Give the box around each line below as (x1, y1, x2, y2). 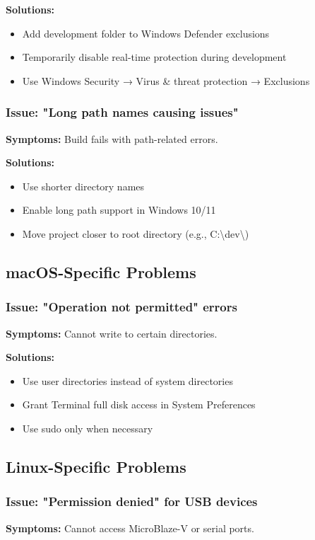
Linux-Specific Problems (6, 455, 186, 477)
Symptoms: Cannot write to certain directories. (6, 326, 218, 340)
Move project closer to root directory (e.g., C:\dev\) (22, 226, 249, 241)
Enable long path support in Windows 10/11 (22, 202, 216, 217)
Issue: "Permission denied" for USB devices (6, 493, 258, 510)
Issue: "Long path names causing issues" (6, 103, 239, 121)
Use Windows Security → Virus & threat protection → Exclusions (22, 73, 310, 88)
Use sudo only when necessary (22, 420, 153, 435)
